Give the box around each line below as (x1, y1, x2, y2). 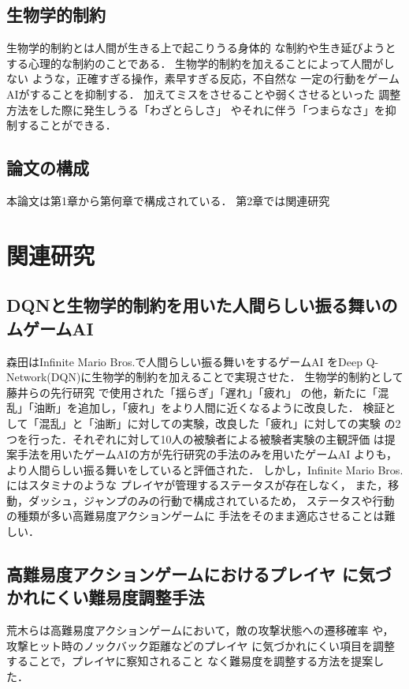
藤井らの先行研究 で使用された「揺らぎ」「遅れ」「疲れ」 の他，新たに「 (6, 384, 378, 400)
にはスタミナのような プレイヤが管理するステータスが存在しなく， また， (6, 477, 389, 493)
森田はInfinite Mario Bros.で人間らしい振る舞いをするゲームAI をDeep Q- (6, 353, 379, 369)
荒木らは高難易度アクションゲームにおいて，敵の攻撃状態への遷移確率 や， (6, 622, 394, 638)
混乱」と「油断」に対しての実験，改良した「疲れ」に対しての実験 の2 (39, 414, 401, 431)
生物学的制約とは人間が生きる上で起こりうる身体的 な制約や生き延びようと (6, 39, 396, 56)
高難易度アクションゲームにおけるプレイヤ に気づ (6, 562, 392, 586)
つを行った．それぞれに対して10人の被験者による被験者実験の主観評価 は (6, 430, 385, 447)
